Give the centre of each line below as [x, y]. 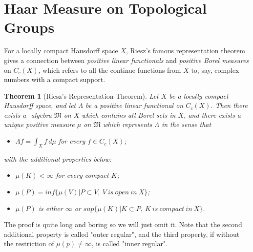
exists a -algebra [28, 115]
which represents [127, 124]
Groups [29, 27]
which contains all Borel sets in [129, 115]
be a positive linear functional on [135, 105]
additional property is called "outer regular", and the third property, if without [122, 234]
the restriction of [29, 243]
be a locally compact [199, 95]
